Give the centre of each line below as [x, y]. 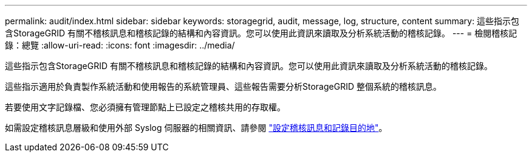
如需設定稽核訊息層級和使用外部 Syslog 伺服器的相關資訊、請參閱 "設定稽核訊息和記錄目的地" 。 [196, 128]
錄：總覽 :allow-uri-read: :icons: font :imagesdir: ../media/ [120, 45]
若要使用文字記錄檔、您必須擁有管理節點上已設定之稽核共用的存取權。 [145, 107]
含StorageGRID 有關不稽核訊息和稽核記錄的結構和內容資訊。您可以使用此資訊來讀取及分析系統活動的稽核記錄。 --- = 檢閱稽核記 [261, 33]
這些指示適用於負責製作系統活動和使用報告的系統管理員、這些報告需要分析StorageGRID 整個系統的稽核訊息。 [223, 86]
